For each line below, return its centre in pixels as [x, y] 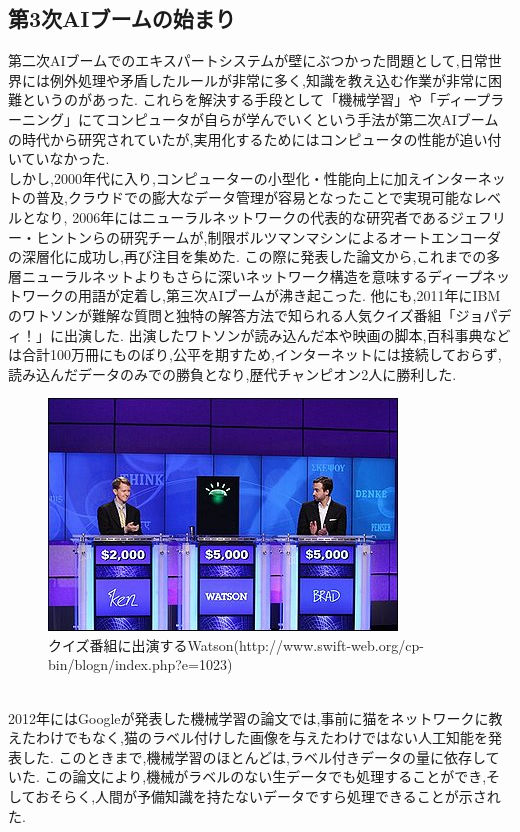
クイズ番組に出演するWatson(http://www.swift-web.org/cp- [236, 644]
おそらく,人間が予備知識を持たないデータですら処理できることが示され [268, 796]
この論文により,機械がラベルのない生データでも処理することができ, [265, 776]
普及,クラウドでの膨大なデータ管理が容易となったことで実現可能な [254, 197]
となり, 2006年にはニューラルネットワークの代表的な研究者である [235, 216]
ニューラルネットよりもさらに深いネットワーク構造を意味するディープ [251, 275]
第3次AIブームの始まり [122, 18]
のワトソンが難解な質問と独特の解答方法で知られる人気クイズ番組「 [232, 314]
